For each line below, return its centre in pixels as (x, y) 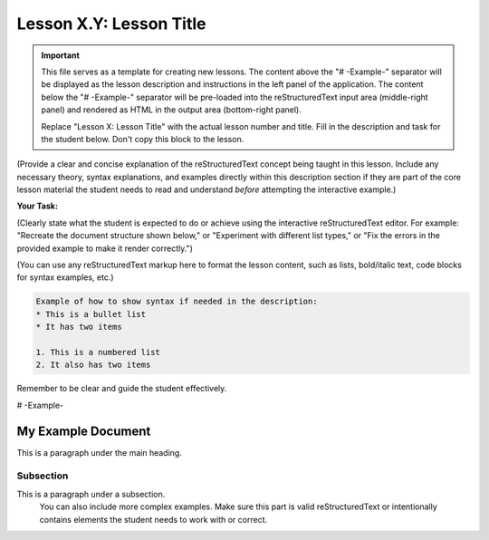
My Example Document (84, 431)
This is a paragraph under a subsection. (91, 494)
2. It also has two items (93, 365)
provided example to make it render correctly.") (105, 248)
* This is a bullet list (91, 314)
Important (61, 55)
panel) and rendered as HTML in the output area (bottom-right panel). (172, 110)
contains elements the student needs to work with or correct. (153, 519)
